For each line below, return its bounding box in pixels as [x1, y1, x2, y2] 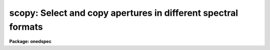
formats [9, 21, 43, 32]
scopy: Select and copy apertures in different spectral [9, 7, 238, 18]
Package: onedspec [9, 39, 52, 45]
